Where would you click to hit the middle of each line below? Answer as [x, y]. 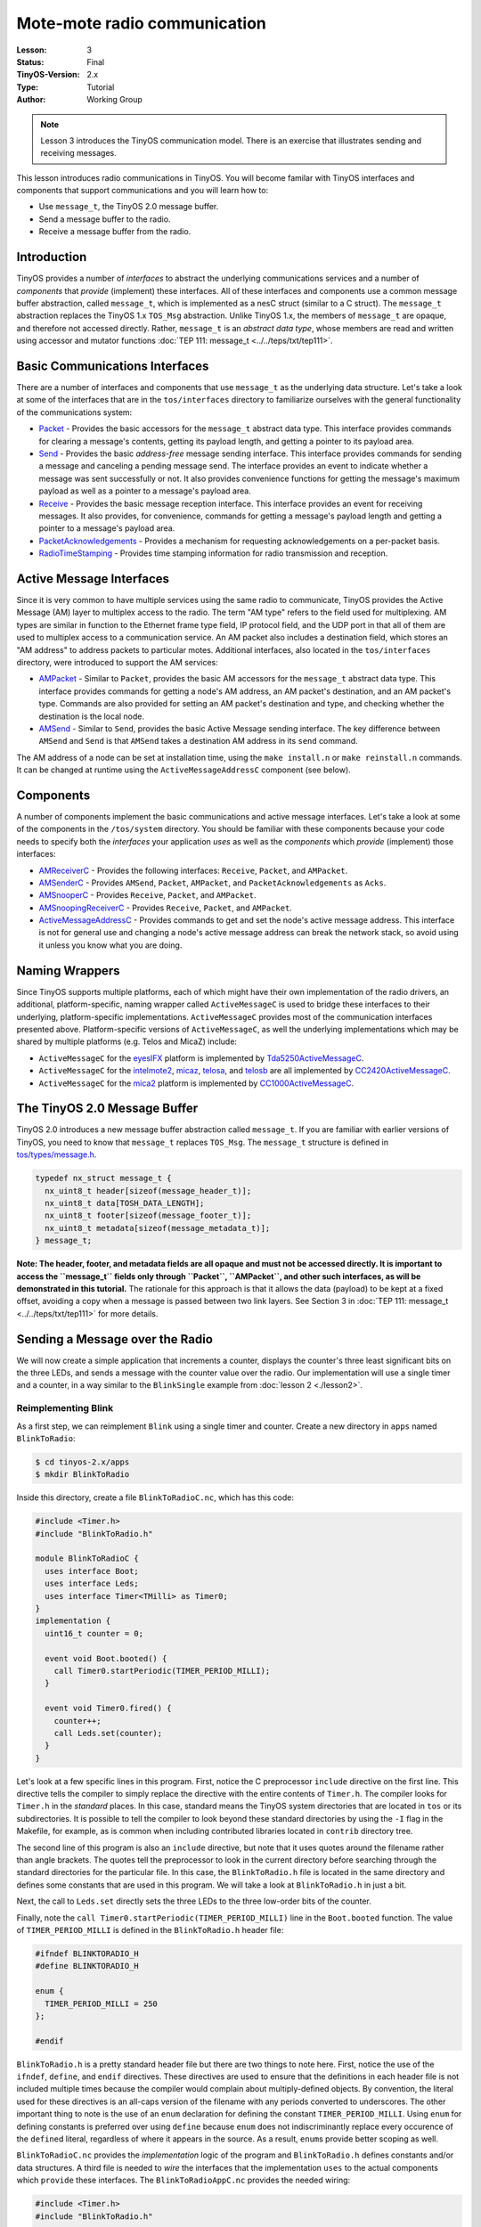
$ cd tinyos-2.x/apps [82, 1462]
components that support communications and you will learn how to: [143, 191]
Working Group [114, 100]
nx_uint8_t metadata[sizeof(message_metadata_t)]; [158, 1228]
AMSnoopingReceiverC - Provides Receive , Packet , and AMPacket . [166, 908]
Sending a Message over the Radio [115, 1339]
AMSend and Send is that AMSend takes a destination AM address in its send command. [198, 741]
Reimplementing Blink [65, 1408]
